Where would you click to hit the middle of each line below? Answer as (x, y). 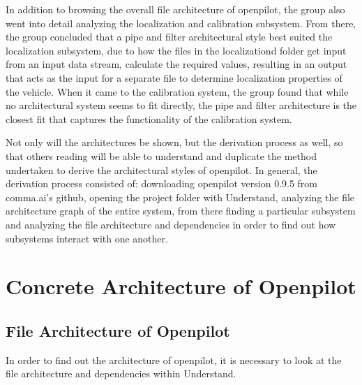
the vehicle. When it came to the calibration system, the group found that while (177, 91)
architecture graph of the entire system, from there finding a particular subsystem (181, 211)
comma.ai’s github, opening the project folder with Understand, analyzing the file (180, 197)
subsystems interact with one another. (87, 238)
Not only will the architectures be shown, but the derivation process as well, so (174, 142)
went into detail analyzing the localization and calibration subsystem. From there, (181, 23)
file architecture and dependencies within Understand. (121, 373)
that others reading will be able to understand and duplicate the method (161, 155)
